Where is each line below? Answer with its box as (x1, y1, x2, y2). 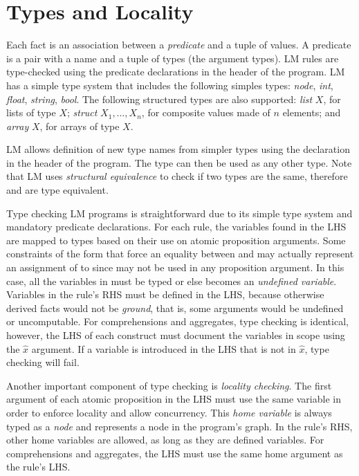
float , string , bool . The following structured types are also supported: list (6, 91, 313, 106)
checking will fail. (6, 355, 80, 369)
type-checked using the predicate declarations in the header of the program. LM (6, 64, 345, 79)
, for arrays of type (39, 118, 120, 133)
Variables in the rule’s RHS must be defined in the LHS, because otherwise (6, 287, 324, 302)
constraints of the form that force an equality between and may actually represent (6, 246, 354, 261)
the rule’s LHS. (6, 459, 71, 474)
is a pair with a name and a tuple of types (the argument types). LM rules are (6, 51, 339, 65)
